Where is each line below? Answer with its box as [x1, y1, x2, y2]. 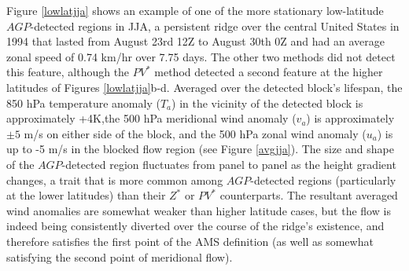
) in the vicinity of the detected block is [171, 94, 363, 111]
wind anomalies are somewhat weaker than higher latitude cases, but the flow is [6, 202, 391, 218]
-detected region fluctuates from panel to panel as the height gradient [61, 156, 396, 172]
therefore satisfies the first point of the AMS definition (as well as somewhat [6, 233, 374, 249]
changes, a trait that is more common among [6, 171, 223, 188]
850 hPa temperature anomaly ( [6, 94, 160, 111]
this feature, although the [6, 64, 130, 80]
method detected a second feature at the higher [154, 64, 383, 80]
